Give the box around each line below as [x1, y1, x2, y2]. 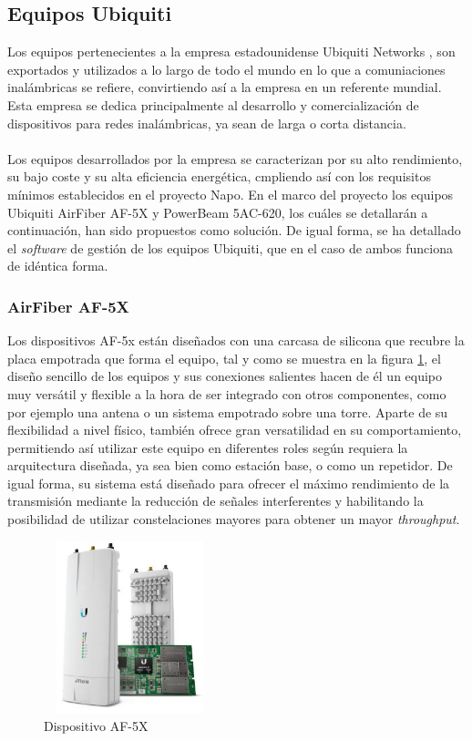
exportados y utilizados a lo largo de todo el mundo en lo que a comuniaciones [7, 59, 446, 78]
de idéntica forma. [7, 256, 108, 275]
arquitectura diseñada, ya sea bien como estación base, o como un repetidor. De [7, 456, 453, 475]
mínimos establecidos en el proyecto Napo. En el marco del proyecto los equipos [7, 184, 454, 203]
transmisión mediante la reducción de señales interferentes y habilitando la [7, 491, 424, 510]
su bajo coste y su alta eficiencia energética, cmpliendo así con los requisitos [7, 167, 431, 186]
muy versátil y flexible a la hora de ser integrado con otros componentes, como [7, 384, 446, 403]
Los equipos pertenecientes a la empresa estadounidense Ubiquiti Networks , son [7, 42, 456, 61]
